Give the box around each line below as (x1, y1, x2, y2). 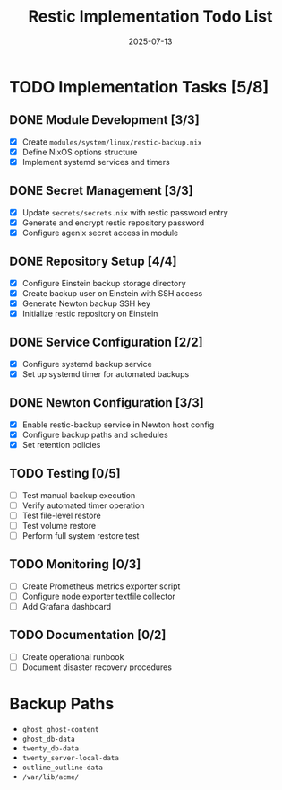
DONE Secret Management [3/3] (9, 183, 194, 198)
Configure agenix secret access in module (21, 227, 179, 238)
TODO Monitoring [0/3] (9, 557, 141, 572)
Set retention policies (21, 439, 101, 450)
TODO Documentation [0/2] (9, 628, 167, 643)
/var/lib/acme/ (21, 772, 80, 782)
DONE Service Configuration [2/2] (9, 335, 203, 350)
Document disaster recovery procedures (21, 662, 173, 672)
